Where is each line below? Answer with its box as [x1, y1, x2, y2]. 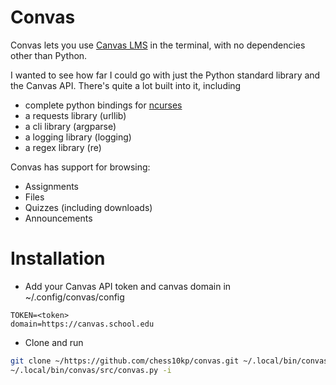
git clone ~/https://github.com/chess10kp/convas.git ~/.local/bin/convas [10, 356, 329, 366]
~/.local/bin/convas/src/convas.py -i [10, 365, 172, 375]
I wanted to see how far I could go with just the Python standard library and [10, 69, 321, 81]
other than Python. [10, 49, 88, 61]
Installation [10, 247, 106, 270]
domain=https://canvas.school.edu [10, 319, 155, 329]
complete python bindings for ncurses [24, 99, 183, 111]
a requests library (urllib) [24, 109, 127, 121]
